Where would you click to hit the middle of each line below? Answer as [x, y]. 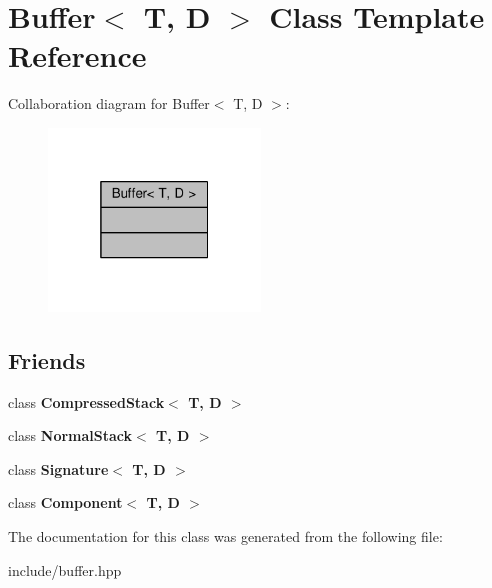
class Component [65, 502]
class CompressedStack [86, 401]
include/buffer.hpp [65, 569]
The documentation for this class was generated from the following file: [225, 536]
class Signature [58, 468]
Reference [77, 55]
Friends [47, 359]
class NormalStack [70, 435]
